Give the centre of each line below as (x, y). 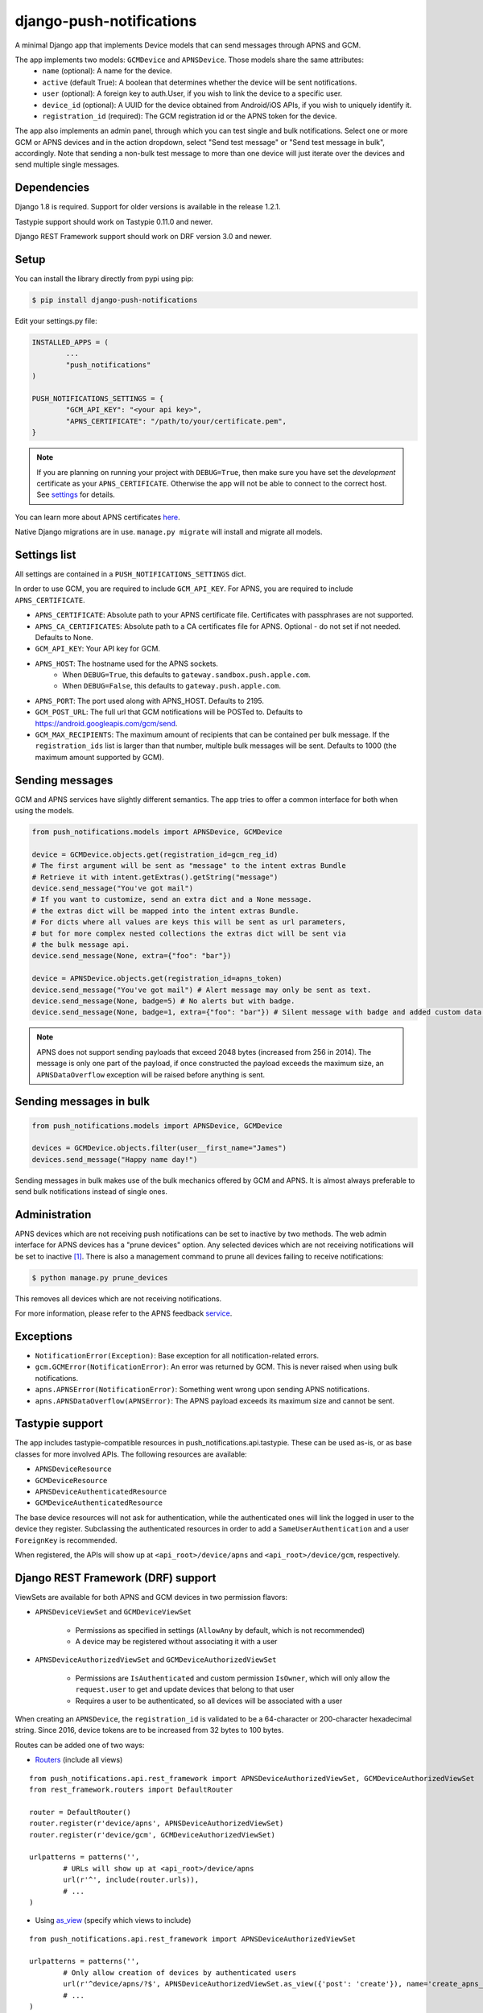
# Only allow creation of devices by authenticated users (180, 1972)
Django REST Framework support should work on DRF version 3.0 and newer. (143, 237)
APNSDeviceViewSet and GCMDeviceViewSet (114, 1612)
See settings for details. (76, 494)
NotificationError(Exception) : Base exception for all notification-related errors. (177, 1356)
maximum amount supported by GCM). (99, 757)
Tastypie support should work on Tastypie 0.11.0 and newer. (114, 221)
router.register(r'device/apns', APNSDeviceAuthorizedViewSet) (157, 1823)
